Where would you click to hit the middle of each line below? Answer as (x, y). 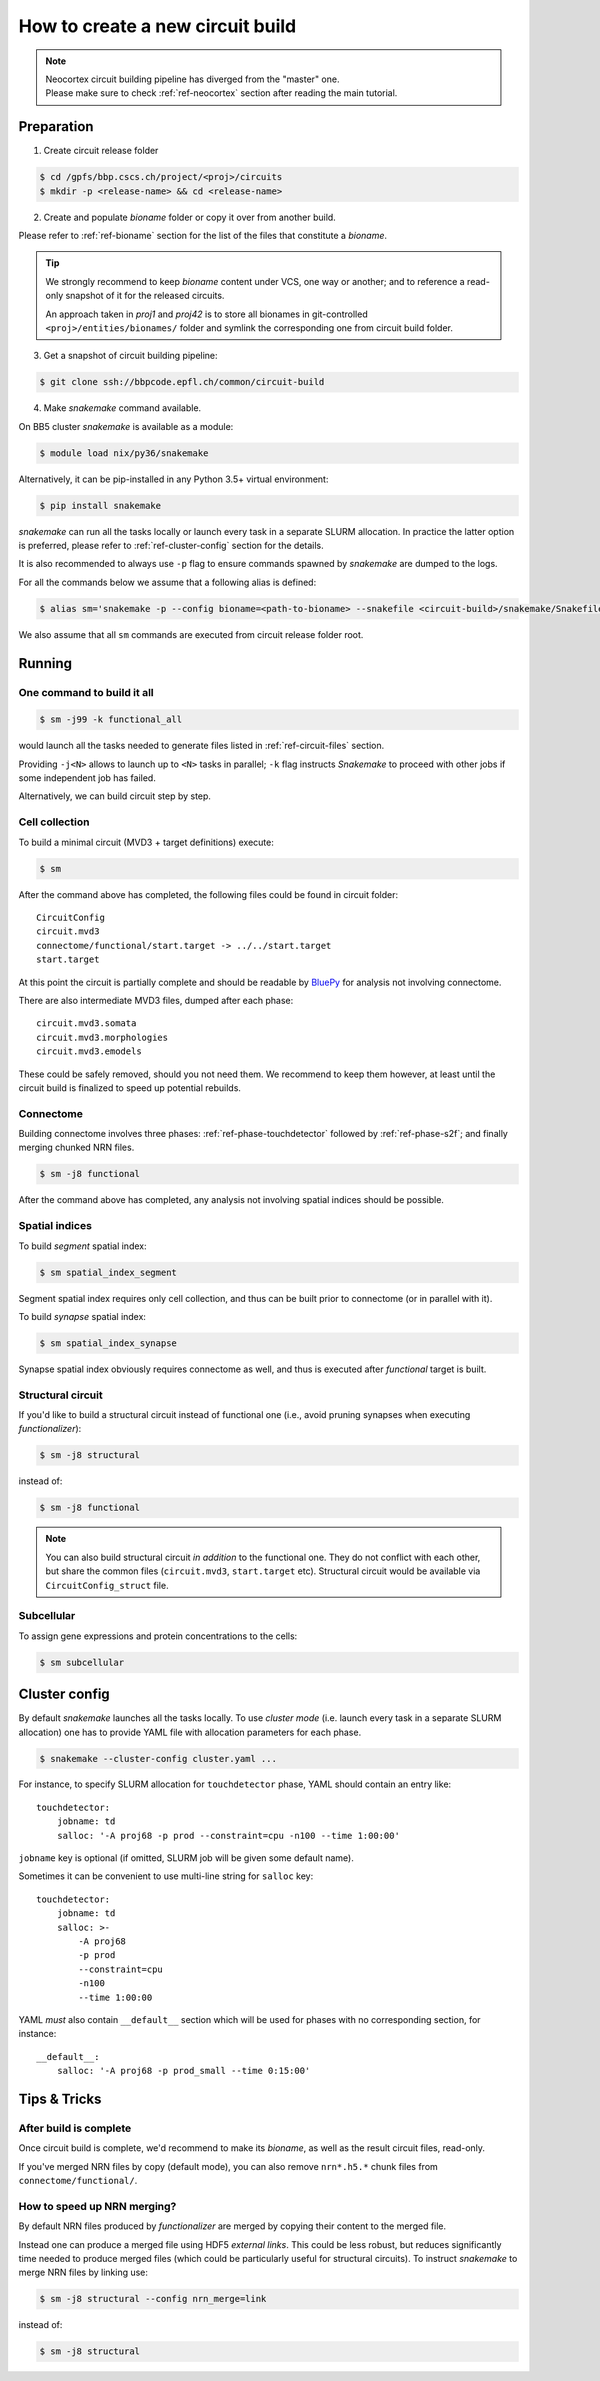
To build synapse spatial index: (82, 1316)
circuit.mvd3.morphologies (102, 1037)
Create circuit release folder (101, 151)
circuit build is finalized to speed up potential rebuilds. (130, 1087)
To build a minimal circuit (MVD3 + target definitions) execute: (146, 842)
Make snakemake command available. (122, 408)
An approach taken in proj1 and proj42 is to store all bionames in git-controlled (207, 314)
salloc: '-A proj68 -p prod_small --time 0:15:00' (183, 2071)
